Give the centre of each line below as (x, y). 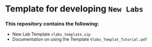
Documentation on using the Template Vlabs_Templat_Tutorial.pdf (80, 39)
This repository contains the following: (52, 24)
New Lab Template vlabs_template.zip (51, 34)
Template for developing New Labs (74, 9)
